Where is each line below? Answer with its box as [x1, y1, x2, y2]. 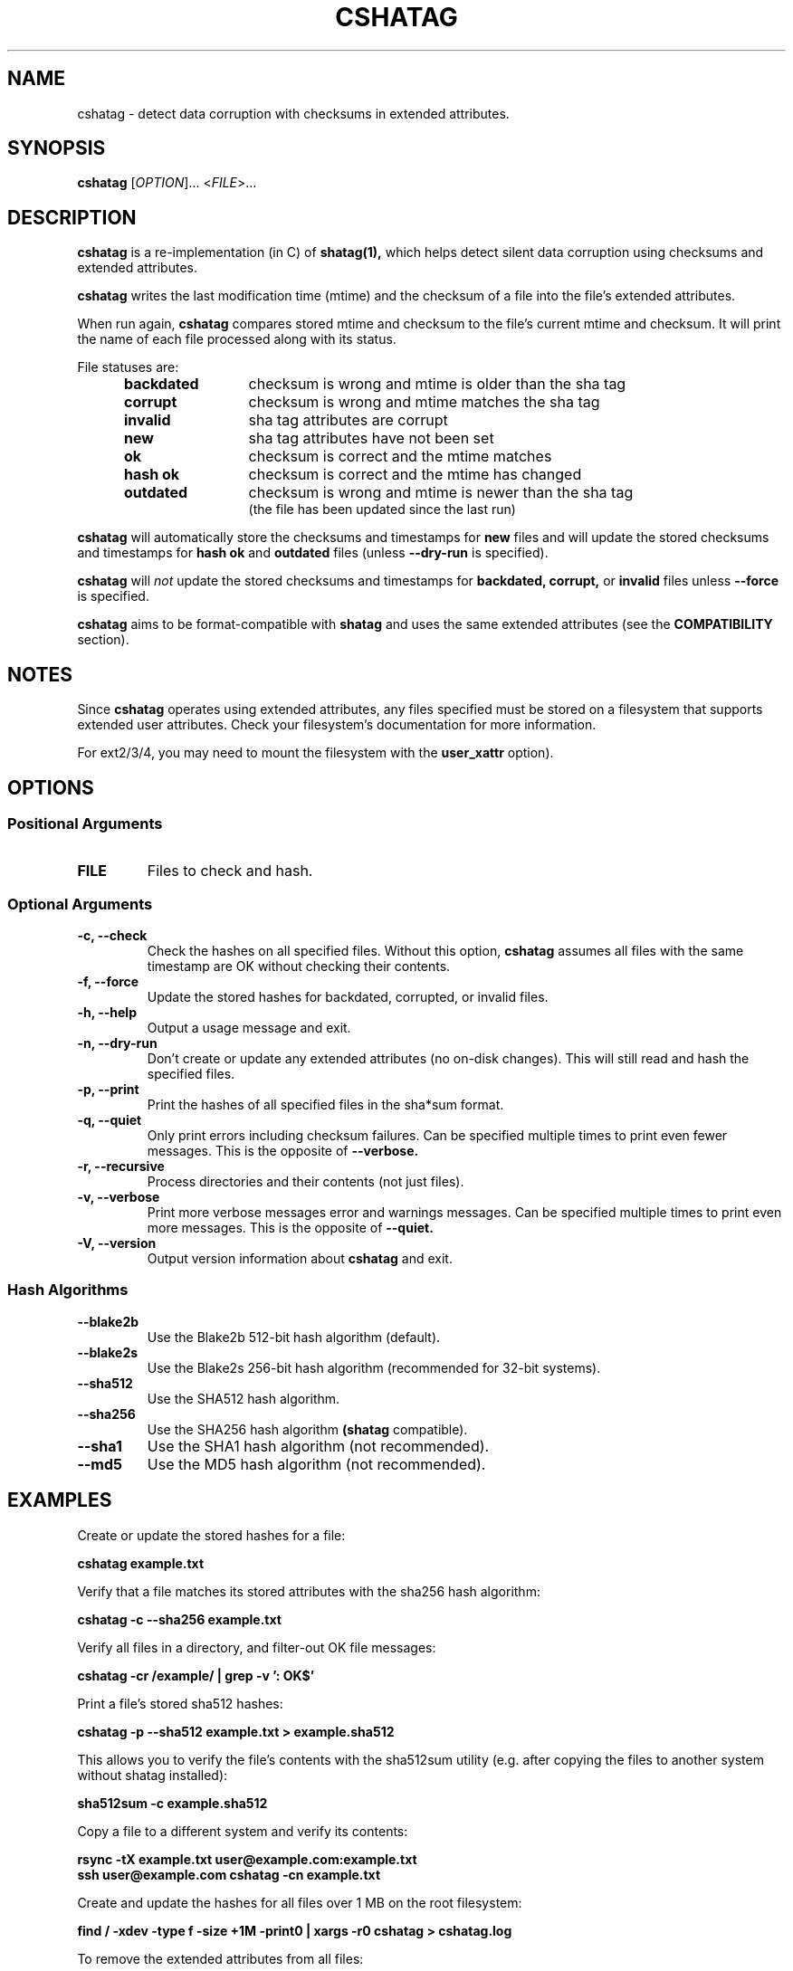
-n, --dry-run [77, 1035, 158, 1052]
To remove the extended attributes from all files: [77, 1950, 364, 1966]
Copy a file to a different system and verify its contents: [77, 1823, 408, 1839]
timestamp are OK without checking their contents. [147, 958, 451, 975]
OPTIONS [7, 776, 94, 799]
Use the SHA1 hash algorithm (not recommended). [147, 1436, 490, 1455]
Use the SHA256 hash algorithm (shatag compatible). [147, 1421, 468, 1437]
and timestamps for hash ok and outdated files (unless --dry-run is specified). [77, 545, 549, 561]
